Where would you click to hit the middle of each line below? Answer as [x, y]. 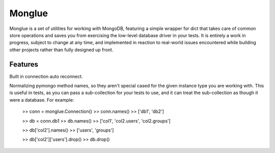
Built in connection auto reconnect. [46, 76]
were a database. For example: [42, 100]
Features [24, 64]
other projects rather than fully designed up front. [61, 50]
